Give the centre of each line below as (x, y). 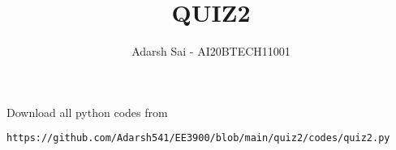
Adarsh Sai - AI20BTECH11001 (211, 51)
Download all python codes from (87, 112)
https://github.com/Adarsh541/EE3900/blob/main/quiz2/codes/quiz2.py (198, 138)
